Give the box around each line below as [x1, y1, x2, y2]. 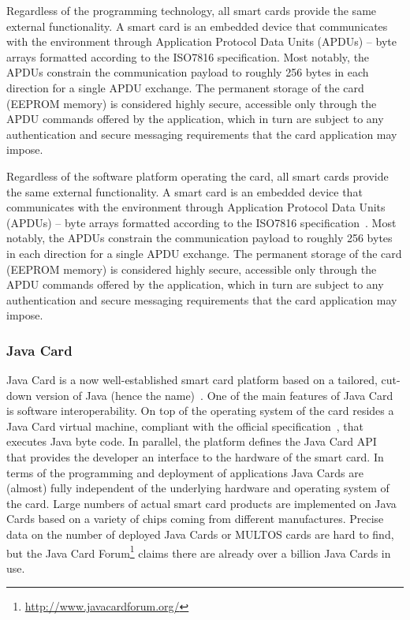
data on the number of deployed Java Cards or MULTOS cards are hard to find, [6, 526, 394, 543]
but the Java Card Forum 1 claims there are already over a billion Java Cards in [6, 542, 391, 561]
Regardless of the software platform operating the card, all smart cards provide [6, 167, 389, 184]
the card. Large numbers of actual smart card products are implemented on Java [6, 495, 397, 511]
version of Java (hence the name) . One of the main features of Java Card [35, 387, 393, 403]
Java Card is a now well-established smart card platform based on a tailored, [6, 372, 378, 388]
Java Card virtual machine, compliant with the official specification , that [6, 417, 364, 434]
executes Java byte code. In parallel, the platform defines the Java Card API [6, 433, 377, 450]
